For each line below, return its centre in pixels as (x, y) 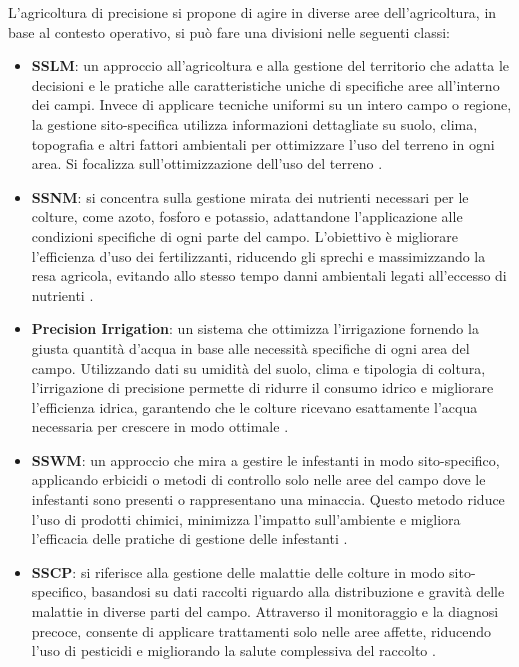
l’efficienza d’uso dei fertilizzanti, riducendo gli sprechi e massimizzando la (258, 255)
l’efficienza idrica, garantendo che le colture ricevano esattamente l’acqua (254, 406)
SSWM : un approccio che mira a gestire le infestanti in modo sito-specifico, (265, 459)
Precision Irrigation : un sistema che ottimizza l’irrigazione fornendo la (255, 328)
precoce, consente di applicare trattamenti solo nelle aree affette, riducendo (261, 630)
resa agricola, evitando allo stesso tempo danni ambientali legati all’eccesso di (269, 275)
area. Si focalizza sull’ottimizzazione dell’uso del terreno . (207, 163)
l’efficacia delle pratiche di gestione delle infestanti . (189, 538)
